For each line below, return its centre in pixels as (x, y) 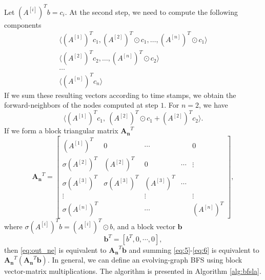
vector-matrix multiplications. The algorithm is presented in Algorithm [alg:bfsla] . (133, 271)
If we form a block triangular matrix (61, 131)
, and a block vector (144, 226)
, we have (213, 105)
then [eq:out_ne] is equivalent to (55, 249)
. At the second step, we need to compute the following (151, 12)
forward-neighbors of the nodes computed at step (81, 105)
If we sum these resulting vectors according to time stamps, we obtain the (120, 95)
